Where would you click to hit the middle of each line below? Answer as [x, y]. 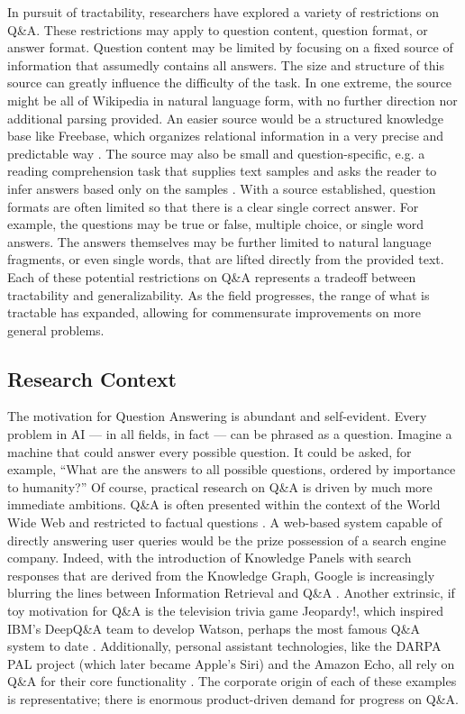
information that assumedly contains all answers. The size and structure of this [226, 64]
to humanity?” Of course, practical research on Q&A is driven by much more [220, 486]
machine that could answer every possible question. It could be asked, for [210, 451]
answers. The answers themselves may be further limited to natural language [219, 241]
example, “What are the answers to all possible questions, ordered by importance [232, 469]
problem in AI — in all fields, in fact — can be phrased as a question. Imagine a [230, 434]
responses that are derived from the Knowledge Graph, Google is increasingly [221, 575]
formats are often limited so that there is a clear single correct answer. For [213, 206]
